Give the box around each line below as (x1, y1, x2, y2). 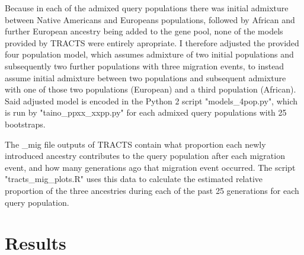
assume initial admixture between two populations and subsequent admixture (5, 71, 286, 84)
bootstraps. (5, 117, 46, 130)
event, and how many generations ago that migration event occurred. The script (5, 161, 296, 173)
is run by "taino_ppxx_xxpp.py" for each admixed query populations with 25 (5, 106, 287, 119)
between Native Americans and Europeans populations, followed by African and (5, 13, 295, 26)
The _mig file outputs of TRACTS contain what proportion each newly (5, 138, 266, 150)
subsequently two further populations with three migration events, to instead (5, 59, 284, 72)
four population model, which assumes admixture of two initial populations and (5, 48, 294, 60)
